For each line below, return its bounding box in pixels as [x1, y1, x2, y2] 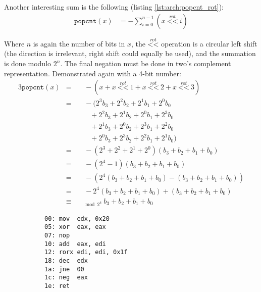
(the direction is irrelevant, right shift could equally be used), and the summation [4, 48, 256, 59]
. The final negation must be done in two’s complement [60, 58, 231, 69]
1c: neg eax [44, 274, 88, 281]
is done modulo [4, 58, 51, 69]
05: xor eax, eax [44, 223, 106, 231]
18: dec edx [44, 257, 88, 264]
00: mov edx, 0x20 [44, 215, 110, 222]
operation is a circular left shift [161, 38, 257, 48]
